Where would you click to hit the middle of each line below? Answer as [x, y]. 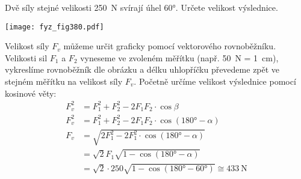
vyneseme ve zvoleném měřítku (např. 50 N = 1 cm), [179, 57]
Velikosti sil [26, 57]
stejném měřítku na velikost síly [64, 81]
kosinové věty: [31, 93]
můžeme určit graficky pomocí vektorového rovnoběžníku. [170, 46]
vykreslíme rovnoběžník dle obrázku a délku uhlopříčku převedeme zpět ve [142, 69]
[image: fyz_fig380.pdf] [54, 27]
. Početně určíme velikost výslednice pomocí [215, 81]
